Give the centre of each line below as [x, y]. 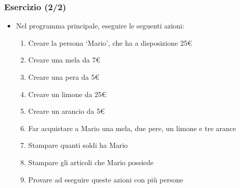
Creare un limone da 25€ [67, 94]
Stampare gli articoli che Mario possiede [91, 162]
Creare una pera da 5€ [64, 77]
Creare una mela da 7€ [64, 60]
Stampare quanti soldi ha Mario [78, 145]
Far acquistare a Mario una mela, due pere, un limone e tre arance [132, 128]
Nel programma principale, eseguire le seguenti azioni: [100, 26]
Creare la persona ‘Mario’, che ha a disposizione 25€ [110, 42]
